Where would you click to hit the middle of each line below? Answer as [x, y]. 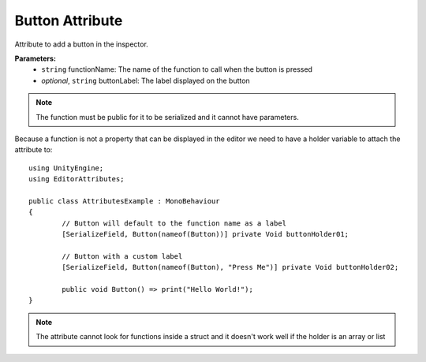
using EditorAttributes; [77, 179]
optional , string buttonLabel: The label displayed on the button [146, 80]
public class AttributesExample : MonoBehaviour [124, 201]
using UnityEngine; [66, 168]
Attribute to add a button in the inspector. [82, 44]
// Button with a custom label [122, 256]
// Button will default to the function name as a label [174, 223]
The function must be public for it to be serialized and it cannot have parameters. [167, 117]
